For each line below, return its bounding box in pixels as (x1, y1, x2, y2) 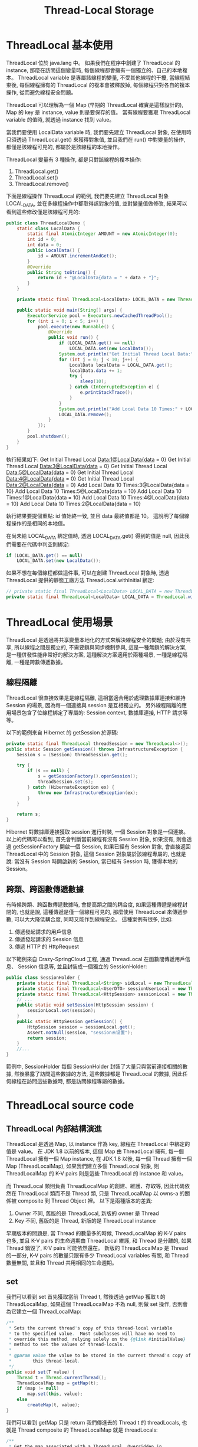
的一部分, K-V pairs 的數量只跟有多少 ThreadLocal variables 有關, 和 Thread (6, 1252, 189, 1259)
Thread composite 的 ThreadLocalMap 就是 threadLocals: (17, 1426, 158, 1433)
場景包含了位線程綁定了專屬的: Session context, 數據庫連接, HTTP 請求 (11, 709, 183, 716)
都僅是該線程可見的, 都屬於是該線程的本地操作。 (6, 143, 123, 151)
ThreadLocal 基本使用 (6, 39, 113, 52)
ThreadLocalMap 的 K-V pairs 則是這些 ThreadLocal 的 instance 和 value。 (6, 1170, 187, 1177)
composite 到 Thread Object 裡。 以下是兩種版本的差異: (17, 1197, 153, 1204)
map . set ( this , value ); (27, 1391, 83, 1397)
